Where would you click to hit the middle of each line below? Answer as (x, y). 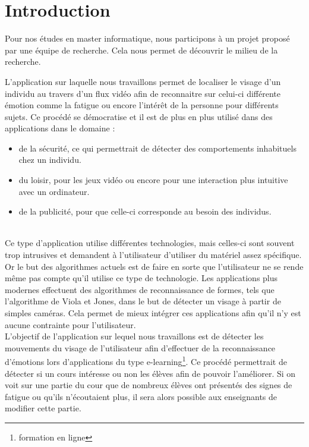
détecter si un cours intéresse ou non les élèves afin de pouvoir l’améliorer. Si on (150, 373)
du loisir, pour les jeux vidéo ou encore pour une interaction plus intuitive (153, 180)
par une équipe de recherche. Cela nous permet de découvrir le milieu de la (141, 50)
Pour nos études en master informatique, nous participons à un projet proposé (147, 38)
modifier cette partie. (43, 408)
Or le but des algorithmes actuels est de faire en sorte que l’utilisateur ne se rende (154, 266)
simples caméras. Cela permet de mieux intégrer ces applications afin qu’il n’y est (153, 313)
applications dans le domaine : (60, 128)
